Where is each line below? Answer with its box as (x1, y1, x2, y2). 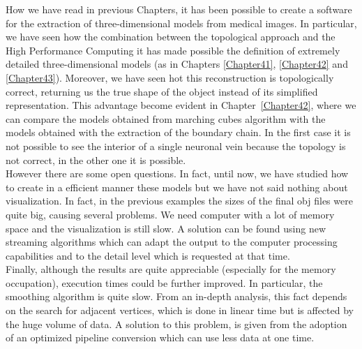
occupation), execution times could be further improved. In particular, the (6, 275, 323, 290)
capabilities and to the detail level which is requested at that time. (6, 248, 290, 262)
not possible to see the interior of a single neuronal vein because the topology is (6, 138, 346, 153)
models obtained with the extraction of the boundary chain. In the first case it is (6, 125, 351, 140)
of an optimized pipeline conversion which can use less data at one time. (6, 330, 315, 345)
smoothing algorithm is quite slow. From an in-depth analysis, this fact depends (6, 289, 347, 304)
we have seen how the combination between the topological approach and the (6, 29, 335, 44)
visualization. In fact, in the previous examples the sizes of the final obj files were (6, 193, 353, 208)
